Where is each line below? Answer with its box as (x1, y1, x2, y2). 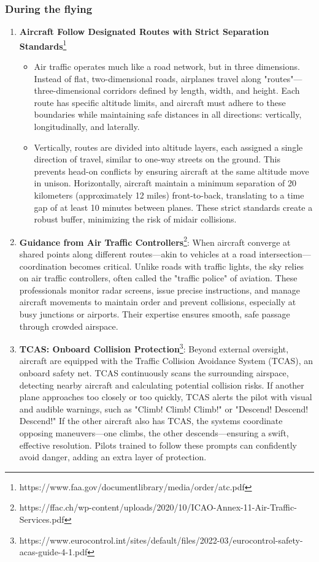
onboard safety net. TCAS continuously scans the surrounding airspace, (19, 366, 289, 379)
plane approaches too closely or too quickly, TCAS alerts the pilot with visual (19, 390, 312, 403)
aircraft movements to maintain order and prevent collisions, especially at (19, 295, 296, 308)
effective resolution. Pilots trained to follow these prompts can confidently (19, 438, 297, 451)
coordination (19, 259, 67, 272)
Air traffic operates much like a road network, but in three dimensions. (34, 60, 300, 73)
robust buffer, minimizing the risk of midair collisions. (34, 213, 237, 226)
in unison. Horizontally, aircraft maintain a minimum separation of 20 (34, 177, 296, 189)
